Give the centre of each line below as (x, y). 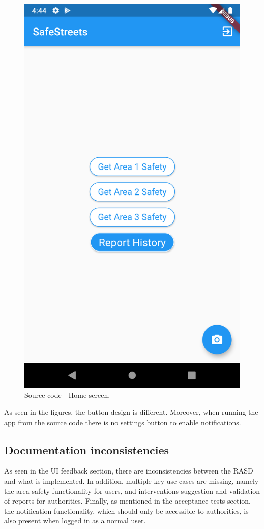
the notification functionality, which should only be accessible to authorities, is (126, 510)
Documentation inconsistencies (87, 449)
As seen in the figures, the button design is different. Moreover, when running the (131, 412)
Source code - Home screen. (67, 395)
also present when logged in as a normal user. (75, 521)
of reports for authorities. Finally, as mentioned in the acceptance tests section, (127, 501)
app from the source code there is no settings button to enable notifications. (123, 422)
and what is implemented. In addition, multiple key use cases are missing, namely (131, 480)
